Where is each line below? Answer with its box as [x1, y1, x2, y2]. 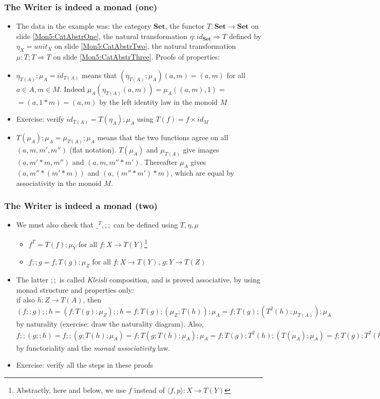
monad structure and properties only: [16, 284, 134, 295]
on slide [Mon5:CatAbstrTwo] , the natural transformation [54, 41, 236, 51]
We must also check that [16, 219, 94, 230]
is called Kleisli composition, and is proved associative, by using [59, 274, 260, 285]
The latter [16, 274, 49, 285]
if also [16, 294, 35, 305]
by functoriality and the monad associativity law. [16, 342, 170, 353]
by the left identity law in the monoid [99, 96, 218, 107]
